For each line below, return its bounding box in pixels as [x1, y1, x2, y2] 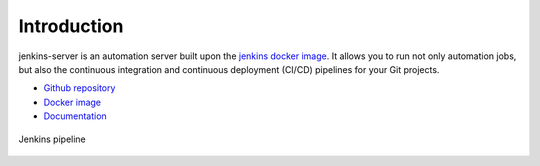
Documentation [43, 110, 107, 122]
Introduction [18, 15, 124, 37]
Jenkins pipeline [18, 133, 87, 145]
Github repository [43, 82, 116, 94]
